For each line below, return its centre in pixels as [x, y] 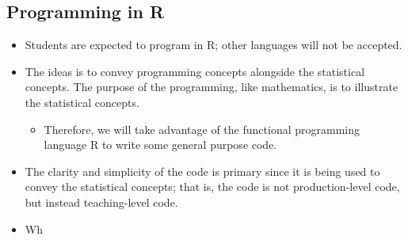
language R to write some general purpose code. [160, 145]
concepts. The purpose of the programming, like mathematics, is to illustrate [212, 87]
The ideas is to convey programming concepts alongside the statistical [195, 71]
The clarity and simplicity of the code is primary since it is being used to [202, 171]
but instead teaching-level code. [101, 202]
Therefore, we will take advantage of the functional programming [202, 129]
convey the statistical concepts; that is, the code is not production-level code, [212, 187]
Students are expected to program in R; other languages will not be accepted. [214, 45]
